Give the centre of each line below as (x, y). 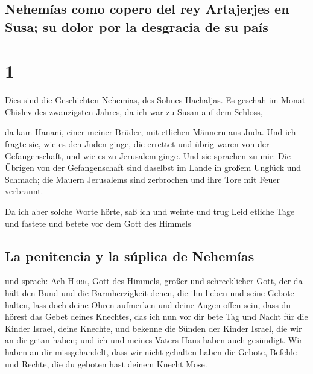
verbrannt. (24, 191)
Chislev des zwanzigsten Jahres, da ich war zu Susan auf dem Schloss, (134, 111)
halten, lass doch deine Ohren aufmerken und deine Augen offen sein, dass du (148, 304)
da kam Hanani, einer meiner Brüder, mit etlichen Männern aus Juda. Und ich (150, 132)
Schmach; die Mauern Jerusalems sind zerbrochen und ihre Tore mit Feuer (142, 179)
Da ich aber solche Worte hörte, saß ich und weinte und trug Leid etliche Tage (150, 211)
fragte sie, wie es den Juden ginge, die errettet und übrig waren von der (137, 144)
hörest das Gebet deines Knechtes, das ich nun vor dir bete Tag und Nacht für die (156, 316)
